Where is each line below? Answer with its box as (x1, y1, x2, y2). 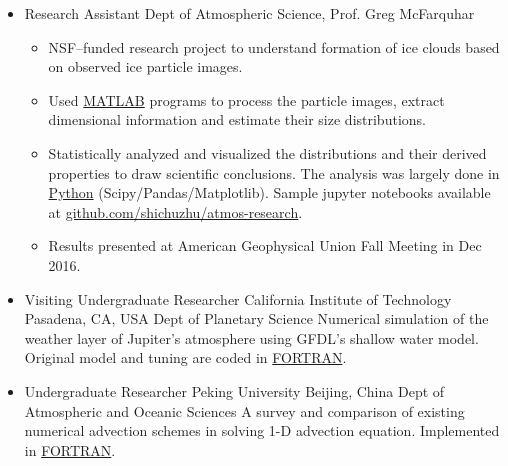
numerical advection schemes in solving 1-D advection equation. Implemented (24, 420, 500, 441)
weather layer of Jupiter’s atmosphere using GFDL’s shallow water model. (24, 327, 479, 348)
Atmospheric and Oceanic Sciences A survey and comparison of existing (24, 400, 465, 421)
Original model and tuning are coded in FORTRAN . (24, 347, 347, 368)
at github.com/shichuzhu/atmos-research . (48, 201, 303, 222)
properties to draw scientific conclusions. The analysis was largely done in (48, 162, 500, 183)
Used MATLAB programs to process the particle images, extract (48, 89, 445, 110)
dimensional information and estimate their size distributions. (48, 109, 426, 130)
